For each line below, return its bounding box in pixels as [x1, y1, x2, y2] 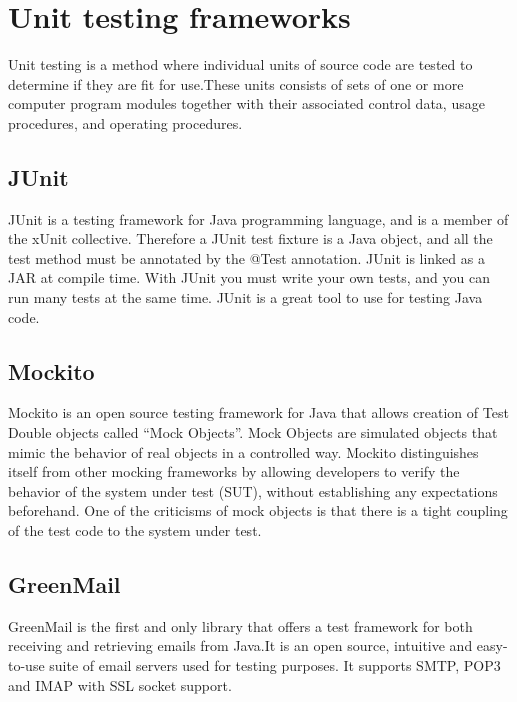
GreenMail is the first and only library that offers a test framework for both [8, 615, 473, 636]
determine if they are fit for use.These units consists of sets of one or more [8, 73, 464, 94]
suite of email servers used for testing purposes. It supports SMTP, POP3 [49, 655, 501, 676]
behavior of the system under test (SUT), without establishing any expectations [8, 480, 498, 501]
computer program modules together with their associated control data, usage [8, 93, 485, 114]
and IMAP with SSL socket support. [8, 674, 232, 695]
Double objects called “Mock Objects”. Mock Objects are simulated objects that [8, 422, 498, 443]
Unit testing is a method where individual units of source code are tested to [8, 54, 473, 75]
